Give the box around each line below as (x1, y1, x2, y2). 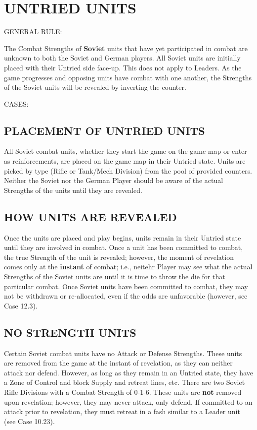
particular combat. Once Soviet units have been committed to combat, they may (4, 281, 248, 291)
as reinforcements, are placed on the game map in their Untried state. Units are (4, 156, 246, 166)
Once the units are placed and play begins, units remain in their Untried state (4, 232, 241, 243)
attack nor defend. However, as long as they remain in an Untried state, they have (4, 367, 253, 377)
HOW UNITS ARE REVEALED (4, 209, 177, 224)
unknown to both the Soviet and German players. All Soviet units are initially (4, 53, 241, 63)
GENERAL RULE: (4, 26, 62, 37)
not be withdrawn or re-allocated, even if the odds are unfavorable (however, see (4, 291, 248, 301)
